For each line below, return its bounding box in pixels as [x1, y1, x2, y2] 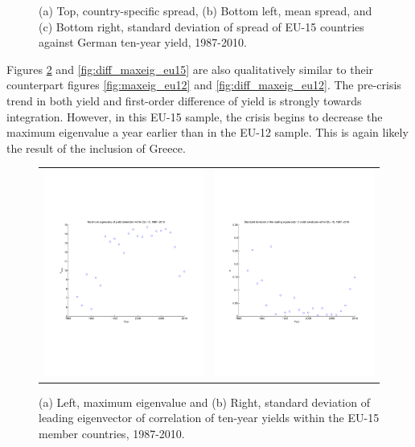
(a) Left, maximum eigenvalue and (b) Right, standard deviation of [39, 393, 370, 410]
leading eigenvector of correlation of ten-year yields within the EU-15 [39, 409, 380, 426]
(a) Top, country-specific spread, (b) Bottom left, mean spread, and [39, 2, 372, 18]
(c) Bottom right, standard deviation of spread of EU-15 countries [39, 18, 364, 35]
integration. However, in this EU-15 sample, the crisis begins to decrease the [6, 108, 383, 125]
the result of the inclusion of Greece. [6, 139, 186, 156]
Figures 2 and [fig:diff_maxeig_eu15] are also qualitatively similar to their [6, 60, 374, 77]
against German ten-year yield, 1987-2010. [39, 34, 247, 51]
